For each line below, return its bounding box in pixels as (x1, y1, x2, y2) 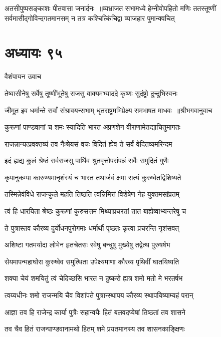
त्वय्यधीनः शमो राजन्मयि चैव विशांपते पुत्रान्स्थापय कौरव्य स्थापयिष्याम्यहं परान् (5, 290, 193, 300)
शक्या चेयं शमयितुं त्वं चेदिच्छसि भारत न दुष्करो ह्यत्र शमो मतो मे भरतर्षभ (5, 273, 183, 283)
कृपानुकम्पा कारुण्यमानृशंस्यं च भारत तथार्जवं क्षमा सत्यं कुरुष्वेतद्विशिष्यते (5, 172, 181, 182)
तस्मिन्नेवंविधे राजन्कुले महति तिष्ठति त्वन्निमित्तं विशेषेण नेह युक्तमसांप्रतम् (5, 189, 179, 199)
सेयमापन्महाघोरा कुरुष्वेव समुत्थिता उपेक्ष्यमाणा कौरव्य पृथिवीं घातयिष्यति (5, 256, 179, 266)
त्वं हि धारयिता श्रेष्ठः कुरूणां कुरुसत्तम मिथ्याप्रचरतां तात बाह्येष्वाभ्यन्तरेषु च (5, 206, 186, 216)
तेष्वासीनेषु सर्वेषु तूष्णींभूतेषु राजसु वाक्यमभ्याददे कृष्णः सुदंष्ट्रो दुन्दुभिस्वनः (5, 88, 177, 98)
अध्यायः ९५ (5, 42, 63, 63)
